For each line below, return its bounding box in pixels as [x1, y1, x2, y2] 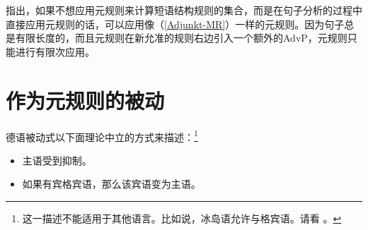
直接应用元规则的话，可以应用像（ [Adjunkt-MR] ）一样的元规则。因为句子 [6, 16, 345, 31]
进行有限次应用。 [15, 44, 95, 59]
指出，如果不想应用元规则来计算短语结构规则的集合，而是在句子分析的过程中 [6, 3, 362, 17]
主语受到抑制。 [22, 152, 92, 167]
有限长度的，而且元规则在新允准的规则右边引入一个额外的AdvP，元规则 [15, 30, 347, 45]
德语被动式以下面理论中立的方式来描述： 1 [6, 127, 198, 144]
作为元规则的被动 [6, 85, 165, 114]
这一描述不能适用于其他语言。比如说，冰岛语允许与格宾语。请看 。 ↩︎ [22, 210, 342, 225]
